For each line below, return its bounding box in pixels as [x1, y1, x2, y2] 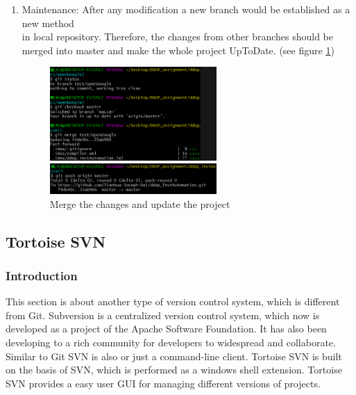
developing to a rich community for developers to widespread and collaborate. [6, 334, 336, 349]
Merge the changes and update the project [49, 196, 230, 211]
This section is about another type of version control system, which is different [6, 294, 340, 309]
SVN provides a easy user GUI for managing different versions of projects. [6, 376, 321, 390]
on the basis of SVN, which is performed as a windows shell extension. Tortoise [6, 362, 342, 377]
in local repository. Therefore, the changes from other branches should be [22, 29, 334, 44]
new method [22, 15, 74, 30]
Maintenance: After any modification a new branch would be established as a [22, 2, 350, 16]
